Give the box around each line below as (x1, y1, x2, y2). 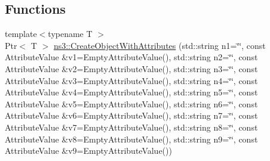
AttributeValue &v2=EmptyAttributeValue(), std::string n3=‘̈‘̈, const (5, 62, 258, 75)
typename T (48, 27, 93, 40)
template (5, 27, 37, 40)
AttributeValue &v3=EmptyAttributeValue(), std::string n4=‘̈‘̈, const (5, 74, 258, 86)
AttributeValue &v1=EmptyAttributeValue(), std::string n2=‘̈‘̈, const (5, 51, 258, 63)
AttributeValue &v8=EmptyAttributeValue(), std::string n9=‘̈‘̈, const (5, 132, 258, 145)
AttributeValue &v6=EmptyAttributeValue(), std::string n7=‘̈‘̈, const (5, 109, 258, 122)
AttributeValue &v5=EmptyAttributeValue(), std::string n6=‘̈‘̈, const (5, 97, 258, 110)
